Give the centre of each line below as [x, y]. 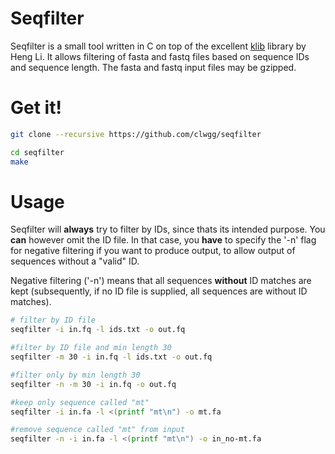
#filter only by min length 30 [75, 375]
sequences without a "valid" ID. [75, 261]
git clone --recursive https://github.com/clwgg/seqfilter [136, 134]
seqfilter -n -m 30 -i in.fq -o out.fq [93, 384]
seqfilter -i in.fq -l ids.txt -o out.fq [98, 330]
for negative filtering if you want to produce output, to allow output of [153, 251]
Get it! [36, 108]
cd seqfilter [37, 152]
